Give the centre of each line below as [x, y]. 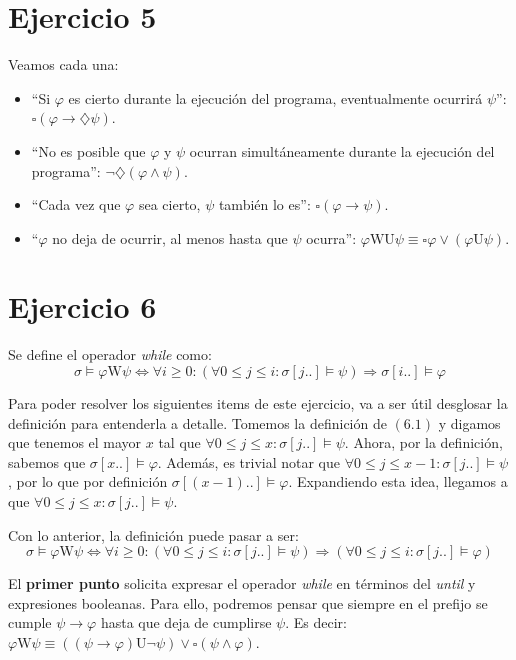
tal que [179, 442]
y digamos [469, 422]
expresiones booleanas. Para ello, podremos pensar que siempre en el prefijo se [248, 602]
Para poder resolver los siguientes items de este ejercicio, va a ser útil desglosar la [258, 403]
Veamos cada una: [63, 64]
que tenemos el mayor [75, 442]
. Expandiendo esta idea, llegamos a [398, 481]
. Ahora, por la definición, [423, 442]
